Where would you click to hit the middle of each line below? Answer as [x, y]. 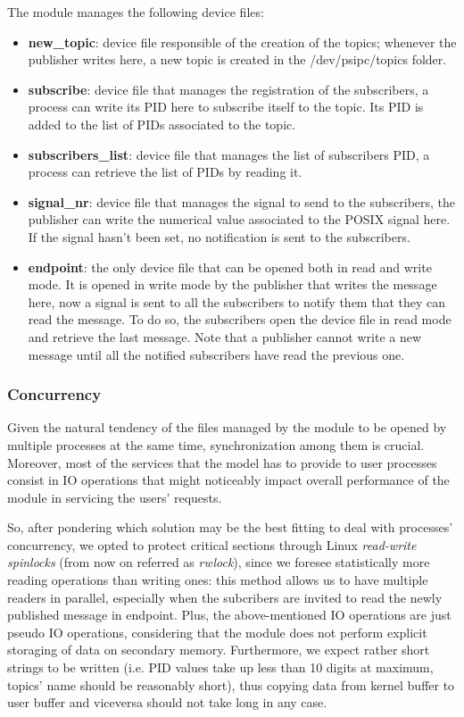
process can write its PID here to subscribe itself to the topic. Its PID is [226, 107]
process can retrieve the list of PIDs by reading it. [165, 172]
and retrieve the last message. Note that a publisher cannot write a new [225, 336]
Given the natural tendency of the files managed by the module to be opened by [227, 427]
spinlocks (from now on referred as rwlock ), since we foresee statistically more [219, 562]
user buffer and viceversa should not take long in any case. [167, 702]
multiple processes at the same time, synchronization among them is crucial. [216, 444]
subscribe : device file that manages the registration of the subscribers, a [228, 89]
